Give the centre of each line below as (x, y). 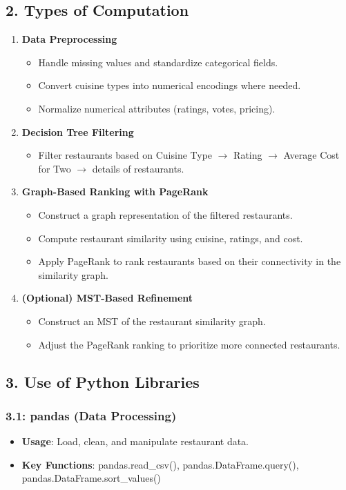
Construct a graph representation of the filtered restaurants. (165, 214)
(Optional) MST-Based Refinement (107, 298)
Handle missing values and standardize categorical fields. (158, 62)
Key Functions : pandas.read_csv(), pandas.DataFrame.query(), (160, 464)
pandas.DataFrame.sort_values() (91, 478)
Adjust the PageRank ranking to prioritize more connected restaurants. (189, 344)
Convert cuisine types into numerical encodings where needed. (170, 85)
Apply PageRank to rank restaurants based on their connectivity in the (190, 261)
